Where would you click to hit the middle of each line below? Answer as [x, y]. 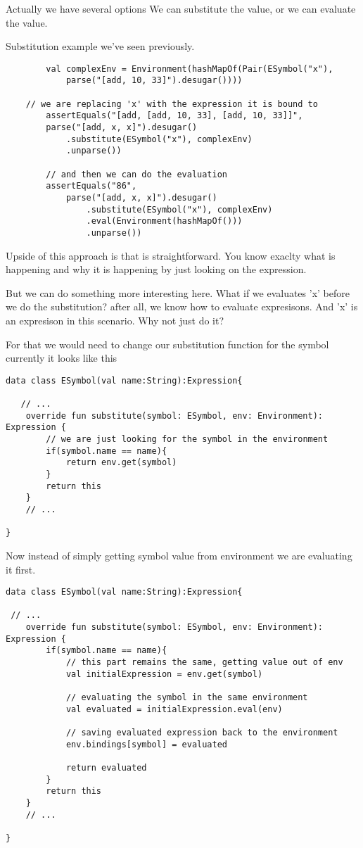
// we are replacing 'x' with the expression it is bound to [172, 104]
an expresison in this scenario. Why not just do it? [115, 320]
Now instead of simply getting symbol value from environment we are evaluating [179, 555]
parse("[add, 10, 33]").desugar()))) [154, 81]
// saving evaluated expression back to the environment [202, 733]
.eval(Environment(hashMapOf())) [164, 221]
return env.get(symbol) [121, 463]
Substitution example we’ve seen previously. [100, 46]
